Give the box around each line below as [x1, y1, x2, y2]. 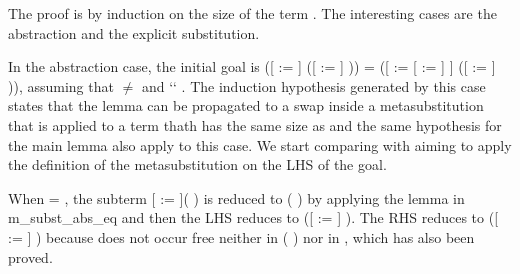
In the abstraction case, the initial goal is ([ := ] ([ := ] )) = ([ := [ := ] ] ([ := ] [8, 56, 496, 77]
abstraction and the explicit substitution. [8, 22, 260, 43]
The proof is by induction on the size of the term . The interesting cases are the [8, 3, 497, 23]
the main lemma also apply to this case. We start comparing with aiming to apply [8, 134, 512, 155]
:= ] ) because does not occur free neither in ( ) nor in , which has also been [8, 226, 475, 247]
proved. [8, 246, 53, 267]
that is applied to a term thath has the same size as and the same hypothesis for [8, 114, 502, 135]
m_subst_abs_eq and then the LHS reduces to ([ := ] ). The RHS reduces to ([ [8, 207, 499, 228]
